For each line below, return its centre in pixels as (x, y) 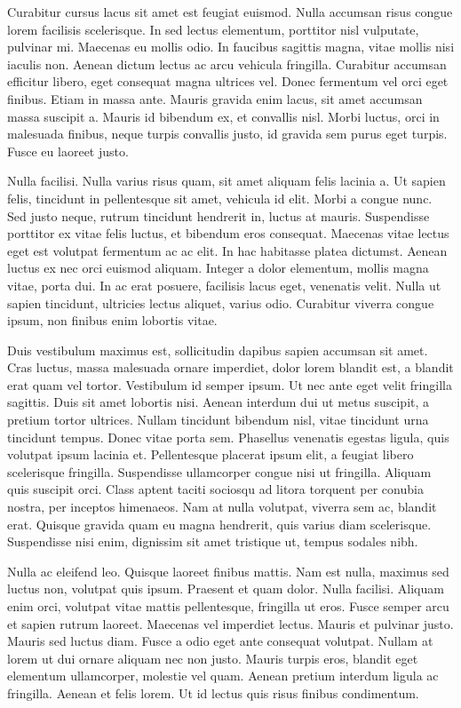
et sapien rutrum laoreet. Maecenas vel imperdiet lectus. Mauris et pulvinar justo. (230, 623)
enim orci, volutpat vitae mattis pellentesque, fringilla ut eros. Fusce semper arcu (228, 606)
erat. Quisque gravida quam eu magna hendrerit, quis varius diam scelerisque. (219, 524)
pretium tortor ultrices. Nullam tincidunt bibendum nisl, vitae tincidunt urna (218, 420)
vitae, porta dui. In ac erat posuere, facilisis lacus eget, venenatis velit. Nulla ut (224, 285)
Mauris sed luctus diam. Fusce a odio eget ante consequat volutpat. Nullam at (220, 641)
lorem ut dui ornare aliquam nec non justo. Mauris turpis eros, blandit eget (213, 658)
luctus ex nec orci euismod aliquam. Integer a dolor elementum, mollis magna (218, 268)
